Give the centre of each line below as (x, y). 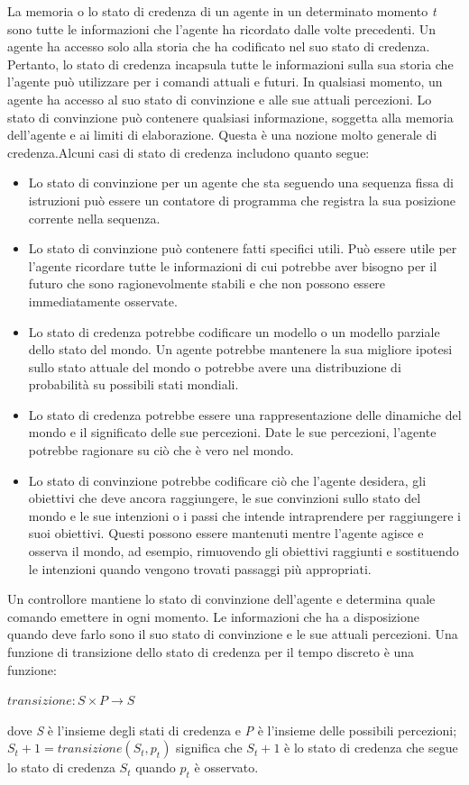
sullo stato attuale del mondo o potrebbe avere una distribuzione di (215, 366)
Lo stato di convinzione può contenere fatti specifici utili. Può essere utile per (243, 248)
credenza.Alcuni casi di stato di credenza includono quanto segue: (189, 152)
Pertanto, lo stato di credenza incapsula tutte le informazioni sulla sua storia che (230, 64)
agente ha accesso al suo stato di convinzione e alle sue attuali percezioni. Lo (220, 99)
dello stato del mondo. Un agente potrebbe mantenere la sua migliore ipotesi (240, 349)
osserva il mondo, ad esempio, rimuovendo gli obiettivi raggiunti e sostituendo (244, 551)
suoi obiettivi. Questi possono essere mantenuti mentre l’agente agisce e (226, 533)
